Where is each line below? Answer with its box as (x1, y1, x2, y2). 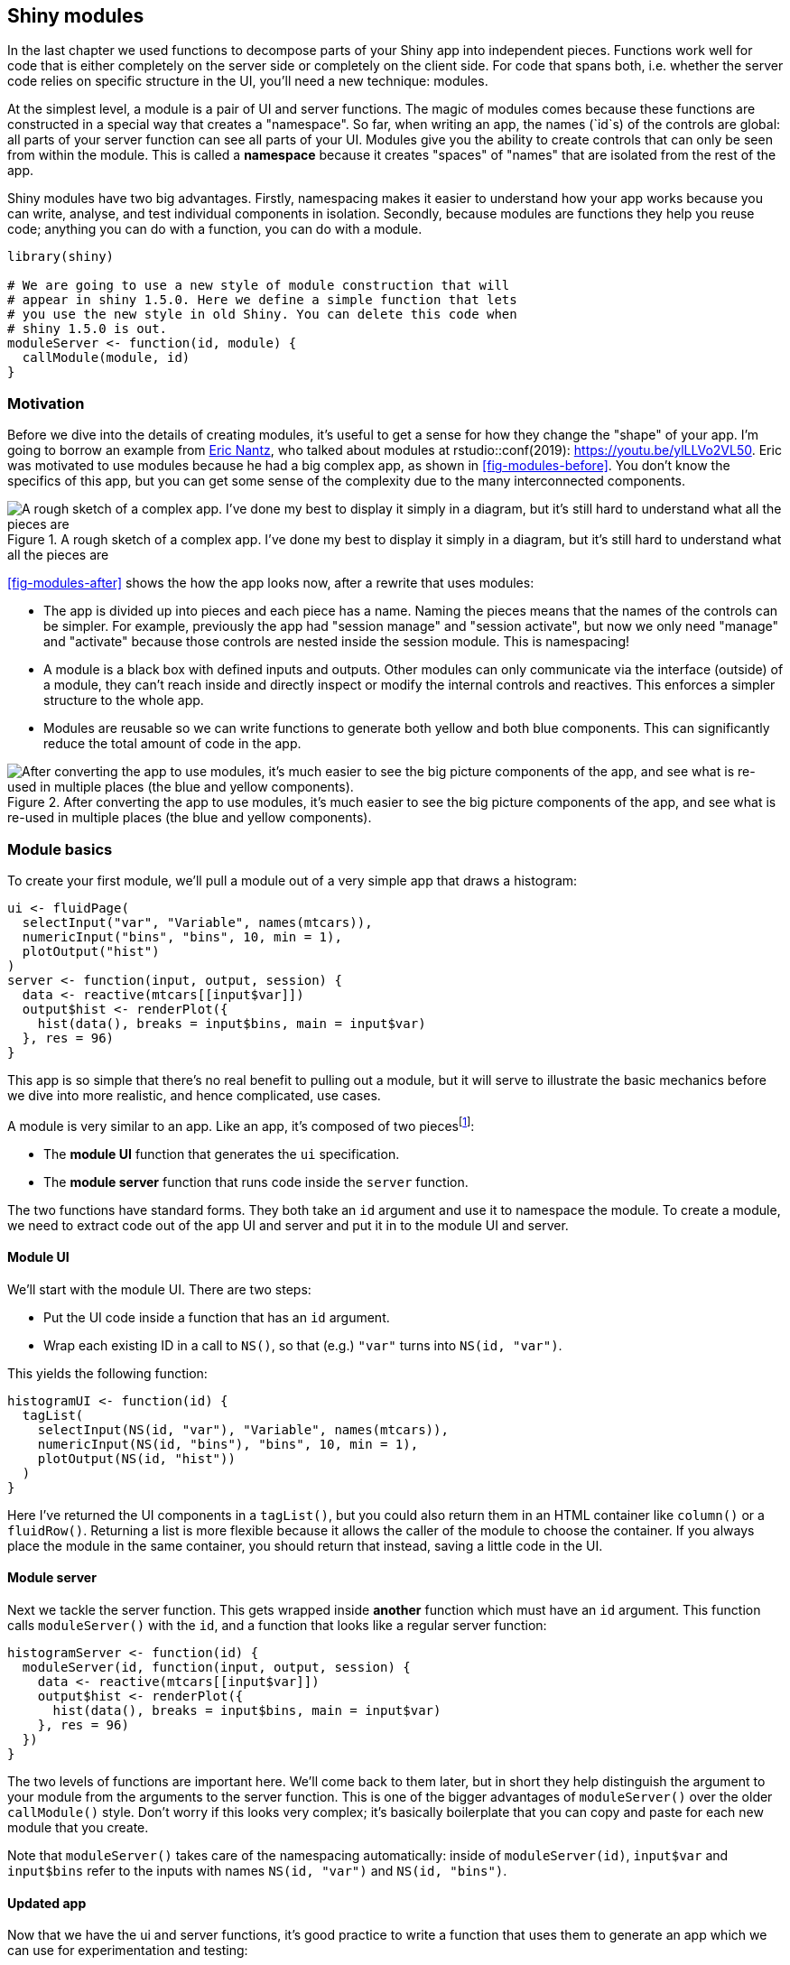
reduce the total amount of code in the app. (43, 736, 302, 752)
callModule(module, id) (22, 350, 191, 366)
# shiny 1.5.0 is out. (7, 321, 168, 337)
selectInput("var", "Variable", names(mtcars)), (22, 914, 373, 930)
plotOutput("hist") (22, 943, 160, 959)
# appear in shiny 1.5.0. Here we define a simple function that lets (7, 292, 517, 308)
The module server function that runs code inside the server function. (43, 1173, 469, 1190)
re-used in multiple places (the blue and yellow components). (7, 810, 372, 826)
